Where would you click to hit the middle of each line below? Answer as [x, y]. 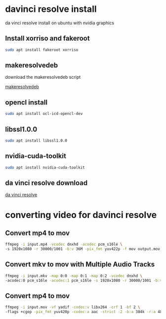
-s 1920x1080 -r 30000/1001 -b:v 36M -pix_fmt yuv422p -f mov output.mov [83, 249]
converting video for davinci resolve [81, 215]
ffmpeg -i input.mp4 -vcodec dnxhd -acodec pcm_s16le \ [64, 244]
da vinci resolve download [46, 183]
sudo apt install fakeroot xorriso [42, 50]
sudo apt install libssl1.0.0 [36, 140]
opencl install [26, 102]
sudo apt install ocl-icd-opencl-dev [44, 114]
